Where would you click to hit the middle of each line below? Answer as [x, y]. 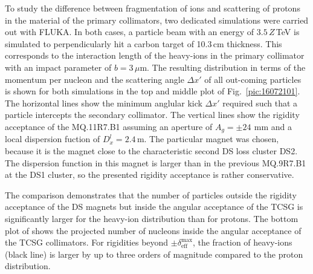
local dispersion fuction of [53, 139]
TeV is [288, 32]
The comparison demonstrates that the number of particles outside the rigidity [151, 194]
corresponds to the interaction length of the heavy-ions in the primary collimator [155, 55]
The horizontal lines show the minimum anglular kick [104, 103]
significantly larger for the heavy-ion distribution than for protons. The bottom [152, 218]
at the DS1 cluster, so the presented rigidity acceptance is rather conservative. [150, 175]
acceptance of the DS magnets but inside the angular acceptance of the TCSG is [154, 207]
